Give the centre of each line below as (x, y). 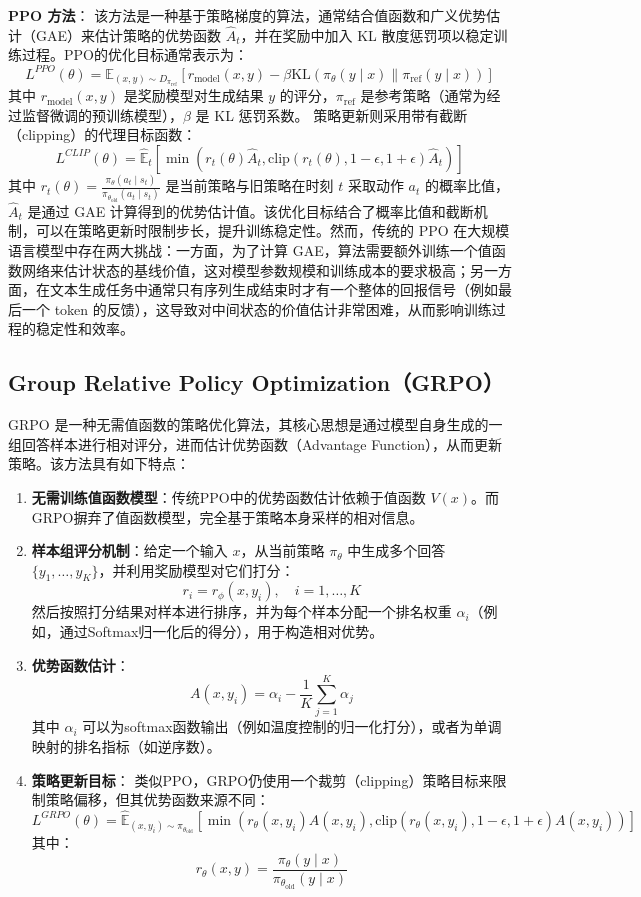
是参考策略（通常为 (423, 95)
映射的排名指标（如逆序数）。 (126, 745)
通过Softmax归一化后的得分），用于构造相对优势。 (221, 631)
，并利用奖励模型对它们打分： (196, 569)
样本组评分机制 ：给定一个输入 (129, 550)
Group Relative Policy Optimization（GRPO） (256, 382)
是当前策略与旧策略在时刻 (249, 185)
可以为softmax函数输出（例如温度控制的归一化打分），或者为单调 (292, 726)
